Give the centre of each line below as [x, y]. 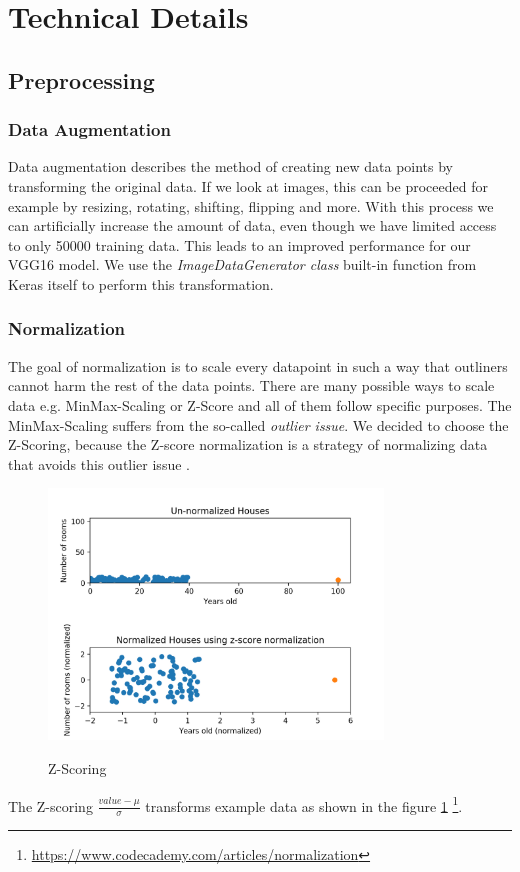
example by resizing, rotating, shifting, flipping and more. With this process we [251, 205]
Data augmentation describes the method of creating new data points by [231, 166]
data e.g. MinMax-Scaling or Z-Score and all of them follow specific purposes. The [260, 404]
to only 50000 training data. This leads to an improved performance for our [239, 244]
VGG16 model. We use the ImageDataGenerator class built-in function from [242, 264]
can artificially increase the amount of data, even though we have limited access [252, 225]
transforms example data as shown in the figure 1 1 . [304, 804]
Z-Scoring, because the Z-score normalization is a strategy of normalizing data [248, 444]
